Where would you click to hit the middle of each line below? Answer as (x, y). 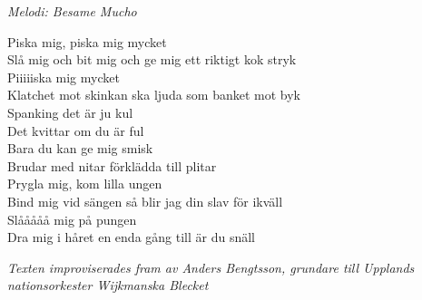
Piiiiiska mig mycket (64, 77)
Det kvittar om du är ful (76, 130)
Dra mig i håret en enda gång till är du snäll (132, 237)
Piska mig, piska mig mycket (87, 41)
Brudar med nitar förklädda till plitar (112, 165)
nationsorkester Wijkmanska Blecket (108, 285)
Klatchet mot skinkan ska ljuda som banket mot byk (154, 95)
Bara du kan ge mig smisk (80, 148)
